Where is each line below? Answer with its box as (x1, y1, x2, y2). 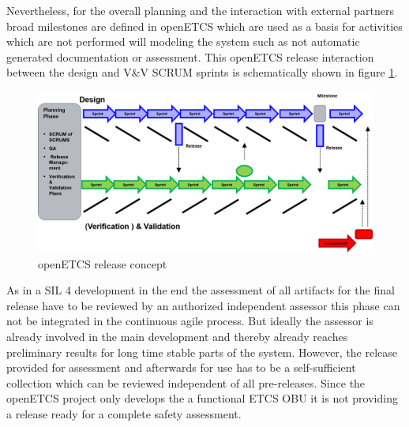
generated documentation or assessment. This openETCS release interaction (6, 48, 374, 65)
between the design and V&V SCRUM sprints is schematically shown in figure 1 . (6, 64, 398, 81)
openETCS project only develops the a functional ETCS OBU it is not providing (6, 390, 398, 406)
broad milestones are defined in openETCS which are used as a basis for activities (6, 17, 403, 34)
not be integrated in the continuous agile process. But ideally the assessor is (6, 313, 373, 329)
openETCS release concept (38, 255, 167, 272)
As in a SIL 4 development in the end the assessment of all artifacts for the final (6, 282, 395, 298)
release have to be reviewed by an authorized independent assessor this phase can (6, 297, 400, 313)
